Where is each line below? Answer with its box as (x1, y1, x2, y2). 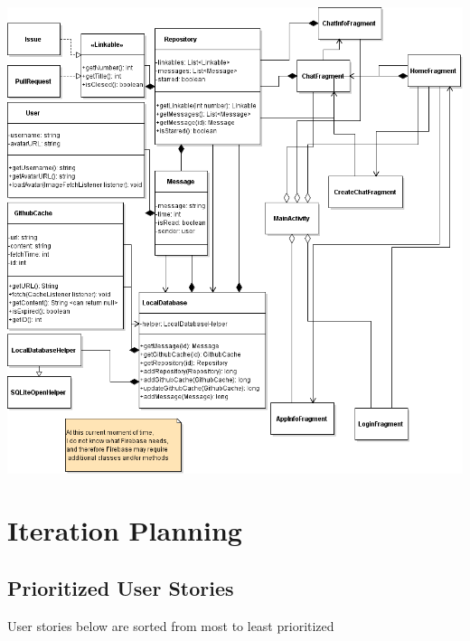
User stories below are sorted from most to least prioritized (7, 616, 334, 635)
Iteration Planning (7, 512, 242, 549)
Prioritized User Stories (7, 574, 234, 601)
